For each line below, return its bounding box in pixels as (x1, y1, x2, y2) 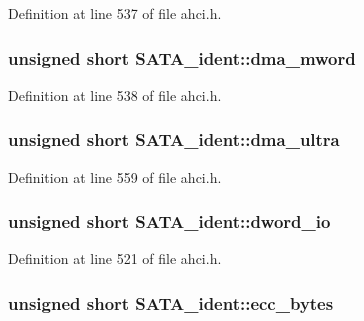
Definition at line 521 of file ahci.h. (8, 248, 222, 269)
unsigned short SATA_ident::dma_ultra (8, 127, 340, 152)
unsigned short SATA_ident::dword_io (8, 209, 331, 234)
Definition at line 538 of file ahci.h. (8, 84, 222, 105)
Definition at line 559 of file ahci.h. (8, 166, 222, 187)
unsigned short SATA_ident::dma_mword (8, 45, 356, 70)
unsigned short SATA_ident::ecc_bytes (8, 290, 334, 315)
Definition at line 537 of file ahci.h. (8, 3, 222, 23)
